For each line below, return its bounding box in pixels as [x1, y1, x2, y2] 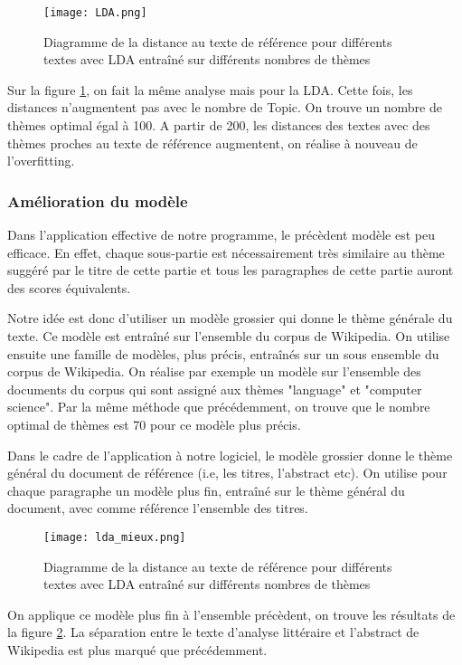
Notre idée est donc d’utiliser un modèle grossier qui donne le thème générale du [7, 309, 453, 328]
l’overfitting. [7, 151, 75, 170]
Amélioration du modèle [7, 189, 188, 212]
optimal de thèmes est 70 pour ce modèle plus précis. [7, 414, 301, 433]
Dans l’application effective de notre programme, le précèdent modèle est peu [7, 225, 435, 244]
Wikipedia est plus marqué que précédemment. [7, 640, 268, 659]
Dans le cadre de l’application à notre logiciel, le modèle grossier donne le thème [7, 445, 453, 464]
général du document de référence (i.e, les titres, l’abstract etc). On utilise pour [7, 463, 448, 482]
